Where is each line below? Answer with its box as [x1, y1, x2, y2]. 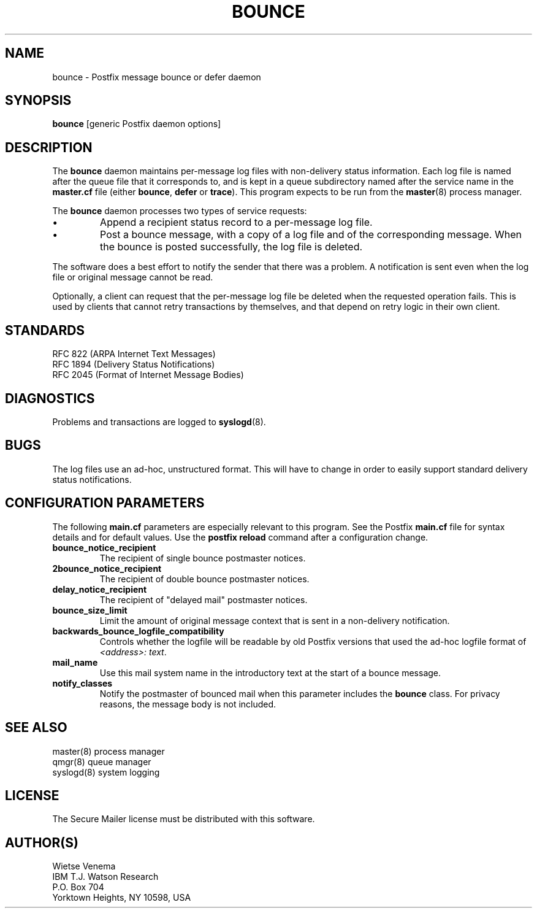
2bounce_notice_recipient [52, 563, 162, 574]
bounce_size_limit [52, 604, 128, 615]
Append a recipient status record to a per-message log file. [100, 216, 373, 229]
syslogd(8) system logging [52, 766, 160, 777]
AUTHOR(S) [5, 834, 78, 850]
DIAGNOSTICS [5, 390, 95, 406]
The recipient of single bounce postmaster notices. [99, 552, 306, 563]
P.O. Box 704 [52, 882, 104, 893]
